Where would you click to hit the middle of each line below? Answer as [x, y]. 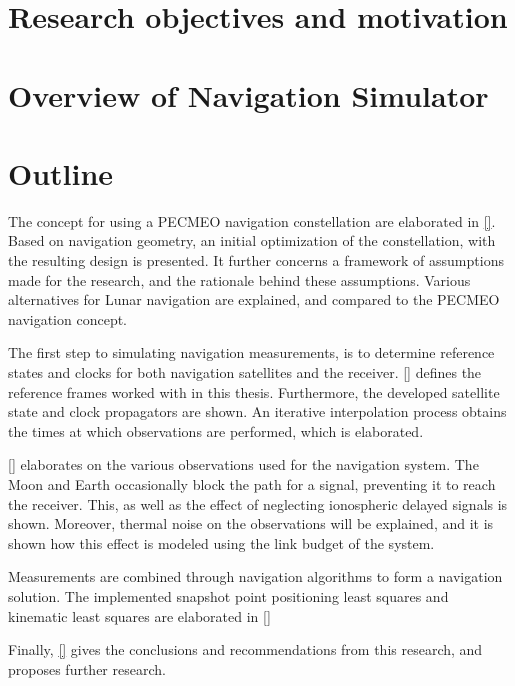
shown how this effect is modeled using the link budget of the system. [221, 542]
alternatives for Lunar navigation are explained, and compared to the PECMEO [254, 299]
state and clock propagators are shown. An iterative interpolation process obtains [257, 411]
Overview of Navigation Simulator [248, 94]
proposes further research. [87, 668]
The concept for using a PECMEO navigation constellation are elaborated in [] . [252, 220]
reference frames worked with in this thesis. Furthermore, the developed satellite [254, 391]
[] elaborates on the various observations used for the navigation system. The [243, 464]
